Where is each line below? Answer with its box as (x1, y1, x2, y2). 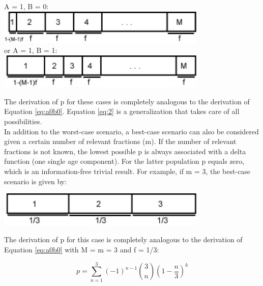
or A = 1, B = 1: (4, 45, 57, 55)
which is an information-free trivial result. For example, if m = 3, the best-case (4, 165, 251, 176)
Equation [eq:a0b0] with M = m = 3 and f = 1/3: (4, 244, 159, 254)
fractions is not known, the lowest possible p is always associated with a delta (4, 146, 246, 156)
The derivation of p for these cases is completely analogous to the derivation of (4, 96, 250, 106)
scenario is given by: (4, 176, 67, 186)
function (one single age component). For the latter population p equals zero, (4, 156, 245, 166)
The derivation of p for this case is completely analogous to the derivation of (4, 234, 243, 245)
